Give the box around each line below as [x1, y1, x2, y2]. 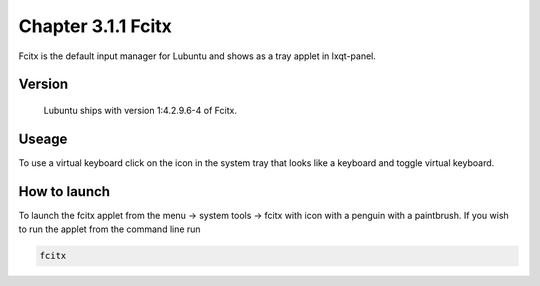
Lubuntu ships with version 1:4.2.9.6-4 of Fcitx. [43, 104, 237, 116]
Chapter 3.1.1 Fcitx [18, 15, 172, 37]
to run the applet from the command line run [18, 223, 201, 235]
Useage [18, 130, 68, 147]
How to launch [18, 183, 110, 200]
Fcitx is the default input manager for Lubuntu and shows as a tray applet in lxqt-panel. [18, 50, 377, 62]
